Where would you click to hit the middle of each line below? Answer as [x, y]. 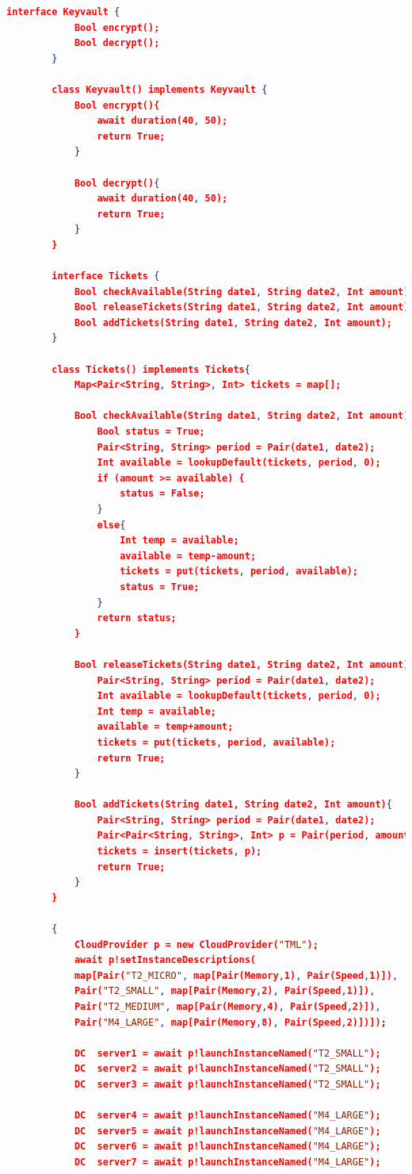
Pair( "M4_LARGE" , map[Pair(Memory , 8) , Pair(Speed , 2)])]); [230, 1022]
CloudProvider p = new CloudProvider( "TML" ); [196, 944]
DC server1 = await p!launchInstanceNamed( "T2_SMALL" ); [227, 1053]
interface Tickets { [106, 276]
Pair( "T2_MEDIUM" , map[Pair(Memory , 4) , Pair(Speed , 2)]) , [227, 1007]
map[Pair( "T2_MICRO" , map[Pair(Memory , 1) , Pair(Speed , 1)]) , [236, 975]
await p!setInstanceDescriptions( [165, 960]
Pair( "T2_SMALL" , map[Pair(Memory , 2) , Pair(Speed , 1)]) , [225, 991]
